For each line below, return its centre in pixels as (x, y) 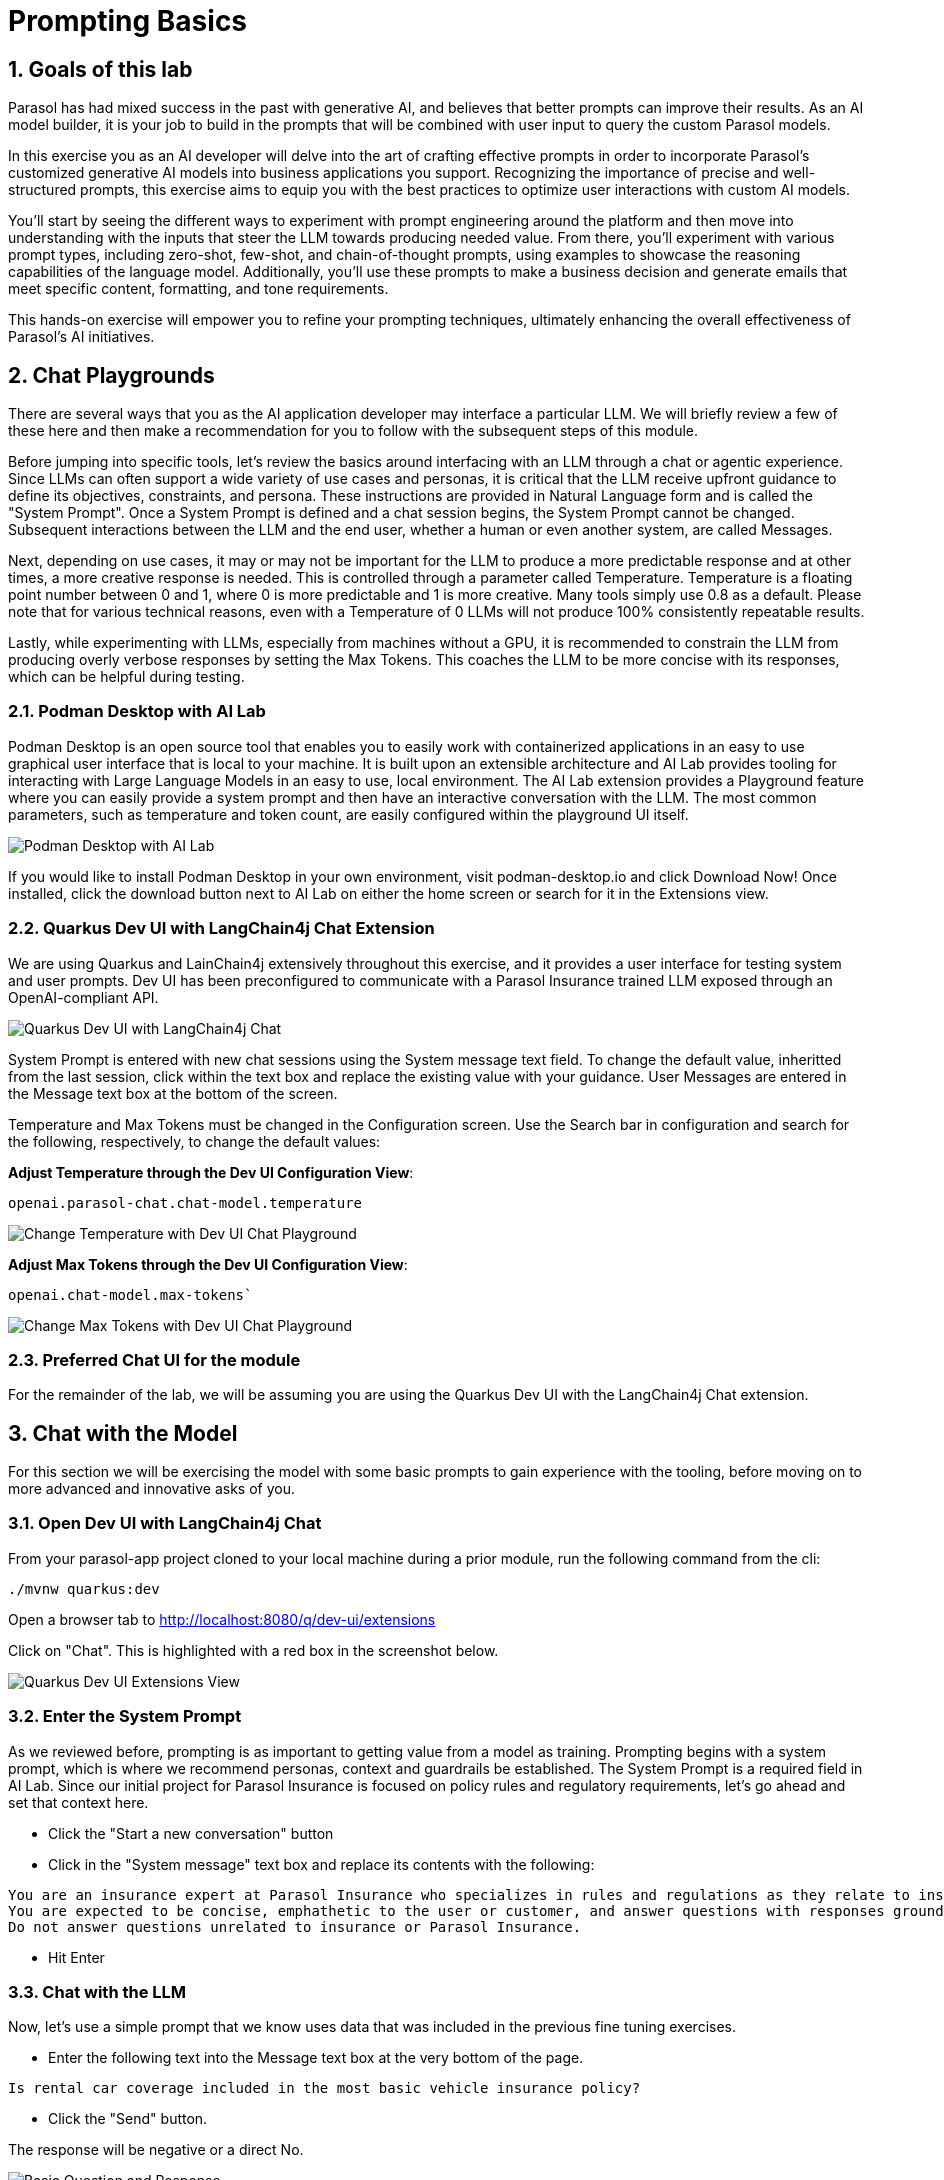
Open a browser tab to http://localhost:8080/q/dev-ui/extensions (222, 1619)
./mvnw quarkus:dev (84, 1588)
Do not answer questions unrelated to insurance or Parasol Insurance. (295, 1926)
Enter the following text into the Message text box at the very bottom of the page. (316, 2058)
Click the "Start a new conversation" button (191, 1833)
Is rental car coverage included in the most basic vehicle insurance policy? (324, 2088)
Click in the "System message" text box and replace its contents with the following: (321, 1864)
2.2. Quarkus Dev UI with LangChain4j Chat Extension (221, 928)
